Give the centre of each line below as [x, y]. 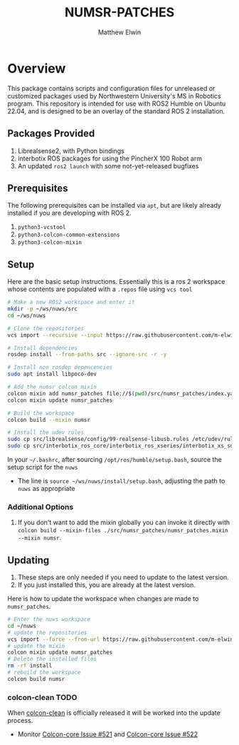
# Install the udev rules [46, 432]
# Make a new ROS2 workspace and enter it [71, 303]
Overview [37, 68]
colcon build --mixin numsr [49, 420]
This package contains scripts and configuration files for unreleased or [111, 88]
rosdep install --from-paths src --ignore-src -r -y [87, 355]
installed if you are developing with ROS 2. [69, 213]
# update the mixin [36, 646]
